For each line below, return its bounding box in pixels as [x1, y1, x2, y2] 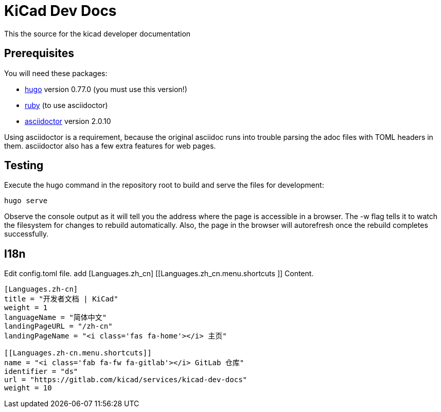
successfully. [4, 229, 49, 239]
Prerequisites [4, 47, 74, 60]
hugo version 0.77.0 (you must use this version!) [25, 84, 187, 94]
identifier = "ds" [4, 367, 78, 376]
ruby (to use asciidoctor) [25, 100, 108, 110]
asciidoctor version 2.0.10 [25, 116, 111, 126]
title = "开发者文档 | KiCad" [4, 295, 118, 303]
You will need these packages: [4, 68, 108, 78]
